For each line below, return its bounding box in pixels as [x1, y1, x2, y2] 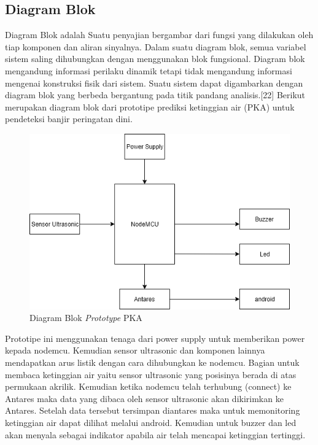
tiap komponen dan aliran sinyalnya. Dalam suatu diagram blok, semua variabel [5, 40, 306, 53]
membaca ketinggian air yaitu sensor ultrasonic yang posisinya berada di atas [5, 368, 297, 381]
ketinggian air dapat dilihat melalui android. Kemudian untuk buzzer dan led [5, 416, 297, 428]
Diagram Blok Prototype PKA [29, 311, 142, 324]
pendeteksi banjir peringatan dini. [5, 112, 133, 125]
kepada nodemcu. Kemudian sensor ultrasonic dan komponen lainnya [5, 344, 265, 357]
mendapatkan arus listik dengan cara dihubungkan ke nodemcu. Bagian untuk [5, 355, 300, 368]
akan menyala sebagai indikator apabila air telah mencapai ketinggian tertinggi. [5, 428, 306, 441]
